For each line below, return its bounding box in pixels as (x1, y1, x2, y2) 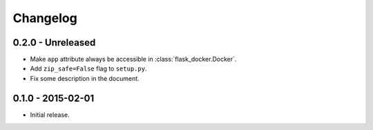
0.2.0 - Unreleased (12, 37, 96, 48)
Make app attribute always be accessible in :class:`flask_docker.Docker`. (30, 55, 237, 64)
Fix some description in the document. (30, 74, 140, 82)
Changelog (12, 10, 77, 26)
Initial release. (30, 111, 70, 119)
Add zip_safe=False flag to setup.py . (30, 64, 147, 73)
